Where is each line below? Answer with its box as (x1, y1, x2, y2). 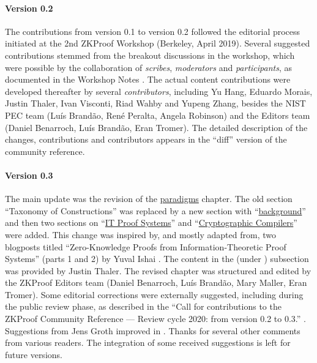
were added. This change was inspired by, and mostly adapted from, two (5, 228, 276, 241)
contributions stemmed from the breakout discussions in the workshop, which (5, 48, 295, 61)
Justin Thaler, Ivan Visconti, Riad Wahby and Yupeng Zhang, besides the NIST (5, 97, 306, 110)
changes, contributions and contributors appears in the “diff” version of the (5, 133, 287, 146)
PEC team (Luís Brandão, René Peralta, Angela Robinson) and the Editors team (5, 108, 310, 121)
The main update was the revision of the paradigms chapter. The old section (5, 192, 293, 205)
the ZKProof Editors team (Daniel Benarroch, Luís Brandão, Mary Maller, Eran (5, 276, 307, 289)
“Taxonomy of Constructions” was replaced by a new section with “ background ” (5, 204, 306, 217)
